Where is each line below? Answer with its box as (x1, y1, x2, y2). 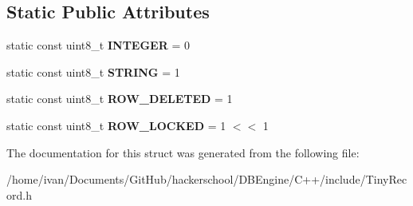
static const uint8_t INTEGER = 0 (6, 37, 190, 53)
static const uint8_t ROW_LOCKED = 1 (6, 117, 226, 133)
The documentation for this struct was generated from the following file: (6, 144, 360, 160)
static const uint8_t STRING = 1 (6, 63, 180, 80)
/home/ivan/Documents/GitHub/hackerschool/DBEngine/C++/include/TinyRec (6, 171, 407, 188)
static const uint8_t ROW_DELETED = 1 (6, 90, 233, 107)
